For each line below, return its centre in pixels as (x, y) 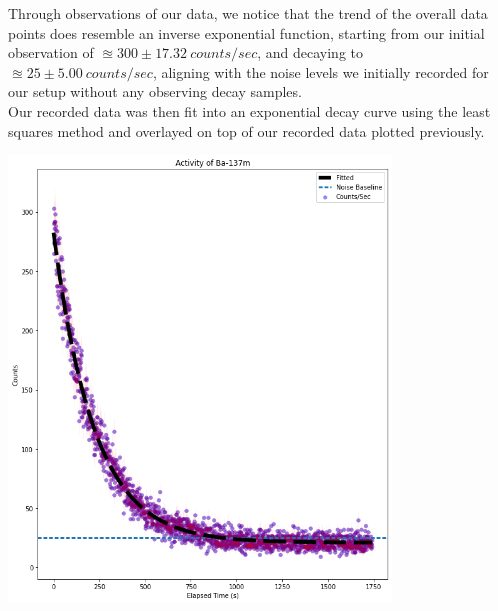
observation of (51, 52)
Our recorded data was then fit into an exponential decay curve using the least (249, 110)
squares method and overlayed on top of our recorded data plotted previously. (246, 130)
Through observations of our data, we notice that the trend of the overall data (248, 13)
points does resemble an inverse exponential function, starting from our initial (246, 32)
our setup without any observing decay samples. (155, 91)
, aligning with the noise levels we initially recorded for (320, 71)
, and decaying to (310, 52)
